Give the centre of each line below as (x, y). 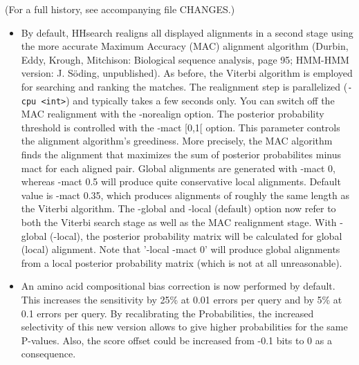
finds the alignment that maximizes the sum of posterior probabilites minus (181, 155)
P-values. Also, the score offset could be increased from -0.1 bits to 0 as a (176, 340)
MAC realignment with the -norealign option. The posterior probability (173, 114)
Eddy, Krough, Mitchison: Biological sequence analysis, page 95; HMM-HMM (185, 59)
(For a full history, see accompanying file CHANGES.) (120, 9)
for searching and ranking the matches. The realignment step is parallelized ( (184, 86)
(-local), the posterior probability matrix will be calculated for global (196, 235)
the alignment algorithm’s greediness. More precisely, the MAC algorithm (177, 141)
